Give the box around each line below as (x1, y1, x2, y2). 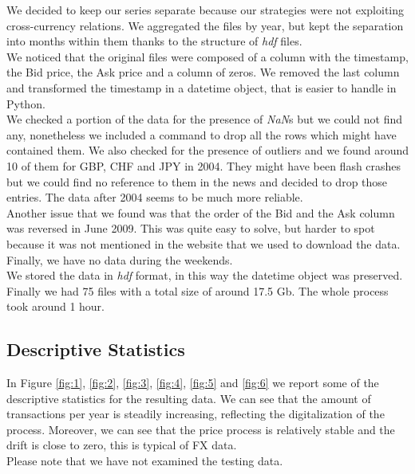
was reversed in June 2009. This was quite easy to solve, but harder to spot (6, 220, 375, 237)
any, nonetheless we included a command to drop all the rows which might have (6, 126, 397, 143)
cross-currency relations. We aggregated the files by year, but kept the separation (6, 17, 404, 33)
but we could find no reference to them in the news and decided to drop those (6, 173, 388, 190)
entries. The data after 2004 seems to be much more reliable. (6, 189, 303, 206)
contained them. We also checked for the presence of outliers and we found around (6, 142, 409, 159)
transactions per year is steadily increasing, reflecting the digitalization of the (6, 405, 385, 422)
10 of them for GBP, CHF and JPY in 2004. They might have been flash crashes (6, 157, 401, 174)
